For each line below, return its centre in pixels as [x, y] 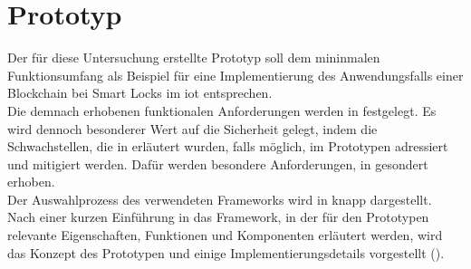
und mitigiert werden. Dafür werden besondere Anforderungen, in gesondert [218, 163]
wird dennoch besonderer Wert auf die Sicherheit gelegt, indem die [192, 128]
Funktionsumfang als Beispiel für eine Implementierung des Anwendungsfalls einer [235, 75]
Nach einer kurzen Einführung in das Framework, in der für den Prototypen [218, 217]
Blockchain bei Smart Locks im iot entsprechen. [140, 93]
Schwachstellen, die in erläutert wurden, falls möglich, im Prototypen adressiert [228, 146]
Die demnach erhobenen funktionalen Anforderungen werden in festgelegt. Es [222, 110]
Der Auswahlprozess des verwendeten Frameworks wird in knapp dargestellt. [220, 199]
